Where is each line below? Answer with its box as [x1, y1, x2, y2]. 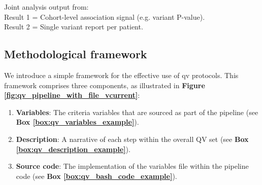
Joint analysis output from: [4, 2, 89, 12]
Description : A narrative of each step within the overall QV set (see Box [16, 133, 249, 144]
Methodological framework [4, 46, 147, 62]
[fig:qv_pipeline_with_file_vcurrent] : [4, 90, 140, 100]
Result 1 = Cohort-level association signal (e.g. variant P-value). [4, 11, 205, 22]
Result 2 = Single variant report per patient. [4, 21, 143, 32]
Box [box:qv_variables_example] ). [16, 117, 139, 127]
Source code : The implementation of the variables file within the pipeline [16, 161, 249, 171]
